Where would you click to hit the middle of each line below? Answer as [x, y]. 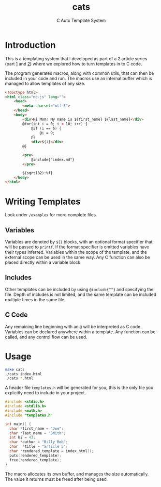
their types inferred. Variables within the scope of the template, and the [76, 252]
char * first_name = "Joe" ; [37, 428]
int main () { [18, 424]
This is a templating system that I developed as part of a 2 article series [76, 58]
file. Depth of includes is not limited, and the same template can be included [81, 294]
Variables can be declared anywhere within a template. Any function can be [80, 332]
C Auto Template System [81, 20]
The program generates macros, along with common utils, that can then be [80, 73]
